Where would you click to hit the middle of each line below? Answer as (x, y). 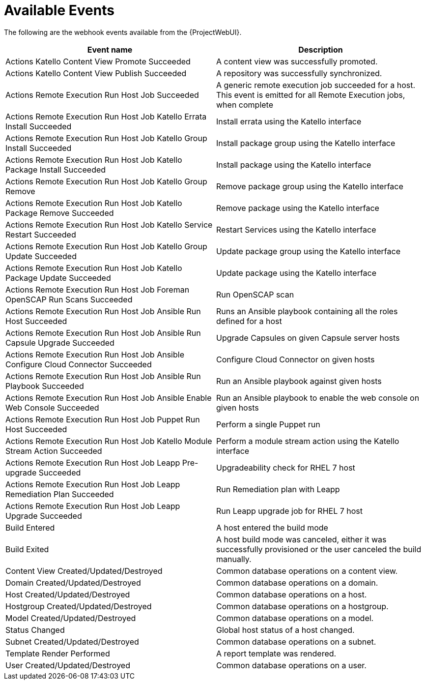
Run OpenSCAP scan (255, 294)
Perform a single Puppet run (268, 424)
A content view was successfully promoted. (297, 61)
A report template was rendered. (276, 653)
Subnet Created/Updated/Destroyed (72, 641)
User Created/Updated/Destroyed (68, 665)
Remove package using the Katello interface (298, 208)
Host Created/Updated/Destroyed (68, 594)
